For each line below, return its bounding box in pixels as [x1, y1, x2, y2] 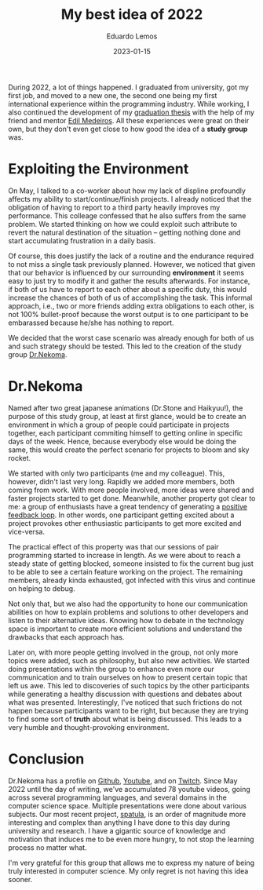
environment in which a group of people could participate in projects [8, 420, 230, 429]
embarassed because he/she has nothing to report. [8, 318, 174, 327]
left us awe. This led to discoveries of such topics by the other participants [8, 680, 250, 690]
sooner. [8, 874, 33, 884]
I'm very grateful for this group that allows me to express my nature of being [8, 858, 255, 867]
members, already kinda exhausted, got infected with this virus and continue [8, 575, 256, 585]
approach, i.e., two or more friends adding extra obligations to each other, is [8, 301, 254, 311]
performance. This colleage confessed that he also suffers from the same [8, 210, 247, 221]
